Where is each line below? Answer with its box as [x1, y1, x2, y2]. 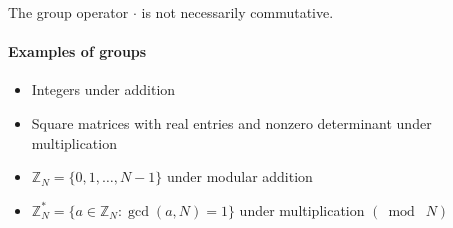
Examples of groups [8, 41, 147, 62]
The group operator [8, 2, 129, 22]
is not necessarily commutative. [141, 2, 334, 22]
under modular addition [166, 166, 313, 187]
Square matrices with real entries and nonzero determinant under [31, 112, 432, 133]
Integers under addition [31, 79, 176, 100]
